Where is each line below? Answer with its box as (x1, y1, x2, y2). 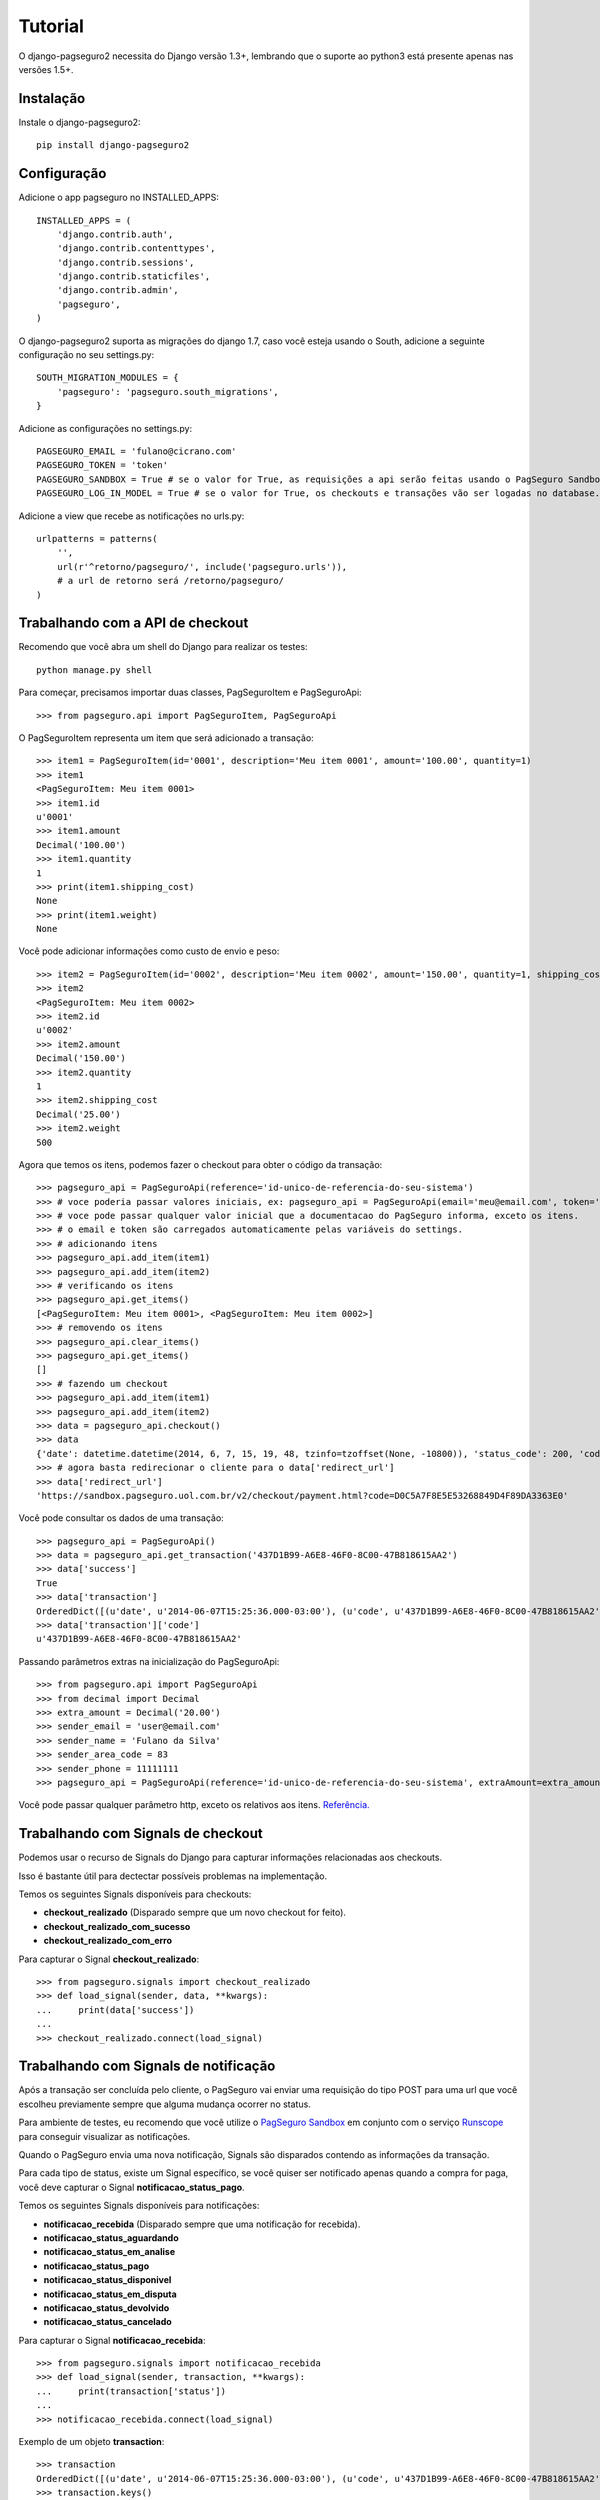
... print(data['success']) (36, 2004, 195, 2015)
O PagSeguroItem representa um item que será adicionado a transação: (18, 731, 314, 744)
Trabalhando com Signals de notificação (18, 2058, 276, 2075)
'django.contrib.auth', (56, 228, 174, 240)
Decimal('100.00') (36, 839, 127, 850)
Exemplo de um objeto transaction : (18, 2436, 165, 2448)
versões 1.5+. (18, 63, 74, 75)
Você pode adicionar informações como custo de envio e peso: (18, 945, 280, 957)
